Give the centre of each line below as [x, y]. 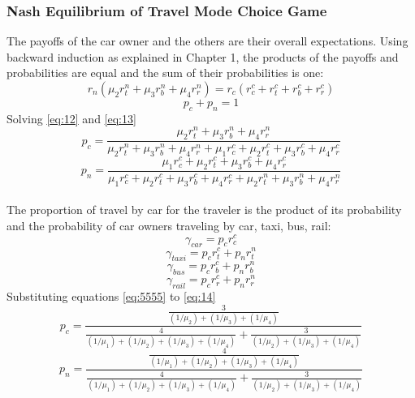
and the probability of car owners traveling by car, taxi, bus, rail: [169, 225]
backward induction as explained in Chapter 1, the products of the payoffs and [203, 56]
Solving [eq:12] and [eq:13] [71, 118]
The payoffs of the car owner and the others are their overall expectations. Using [207, 41]
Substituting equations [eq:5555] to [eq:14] [111, 296]
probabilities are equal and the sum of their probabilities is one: [165, 73]
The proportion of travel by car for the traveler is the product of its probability [204, 210]
